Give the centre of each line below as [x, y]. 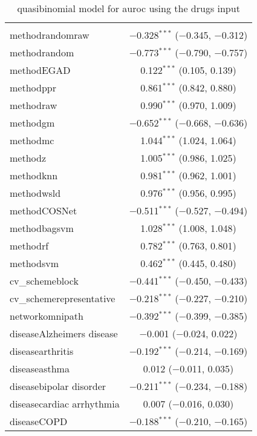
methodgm [32, 123]
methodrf [29, 246]
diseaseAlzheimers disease [64, 333]
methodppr [33, 88]
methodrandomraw [50, 35]
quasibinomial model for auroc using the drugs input [128, 8]
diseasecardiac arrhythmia [65, 404]
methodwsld [35, 193]
